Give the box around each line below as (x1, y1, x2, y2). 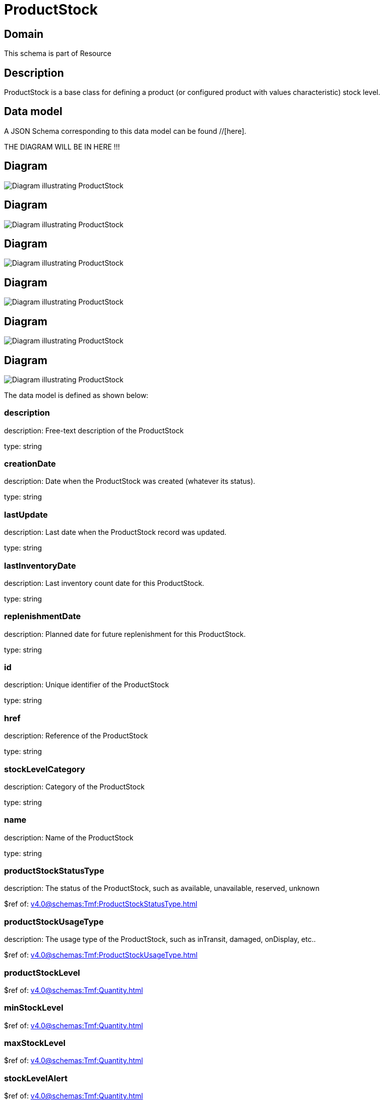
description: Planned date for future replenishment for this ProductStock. (4, 629, 246, 638)
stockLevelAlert (4, 1073, 68, 1083)
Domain (4, 27, 44, 40)
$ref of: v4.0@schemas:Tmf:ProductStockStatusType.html (4, 899, 198, 909)
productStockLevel (4, 967, 80, 978)
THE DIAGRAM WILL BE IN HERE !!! (4, 142, 120, 151)
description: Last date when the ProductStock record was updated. (4, 528, 227, 537)
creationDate (4, 459, 56, 469)
